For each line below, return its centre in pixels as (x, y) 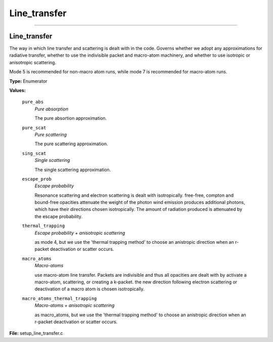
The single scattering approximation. (73, 169)
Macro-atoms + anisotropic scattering (75, 306)
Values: (18, 91)
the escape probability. (59, 216)
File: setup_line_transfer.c (36, 333)
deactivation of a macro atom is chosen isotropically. (90, 289)
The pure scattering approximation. (71, 144)
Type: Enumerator (28, 81)
